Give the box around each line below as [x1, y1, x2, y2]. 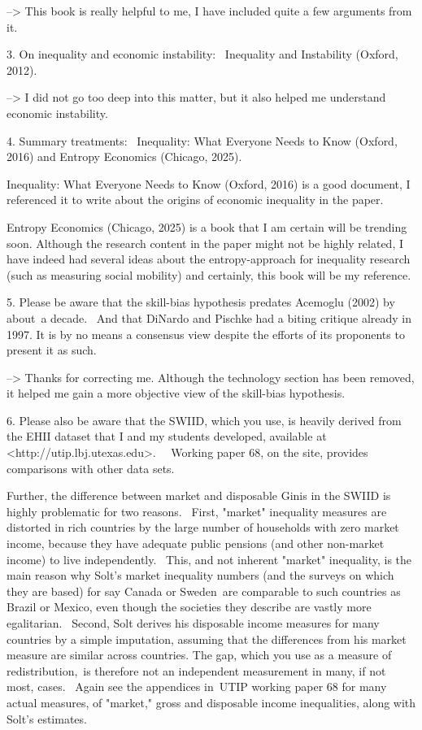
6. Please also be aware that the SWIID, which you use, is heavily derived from [7, 411, 402, 428]
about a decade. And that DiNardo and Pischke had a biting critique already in [7, 309, 412, 326]
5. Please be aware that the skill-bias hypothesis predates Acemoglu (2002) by [7, 293, 395, 311]
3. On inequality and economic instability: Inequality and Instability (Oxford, [7, 46, 398, 63]
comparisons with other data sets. [7, 459, 175, 476]
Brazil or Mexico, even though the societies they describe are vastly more [7, 598, 372, 615]
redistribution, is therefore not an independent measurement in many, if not [7, 662, 386, 679]
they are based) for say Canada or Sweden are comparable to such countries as [7, 582, 401, 599]
